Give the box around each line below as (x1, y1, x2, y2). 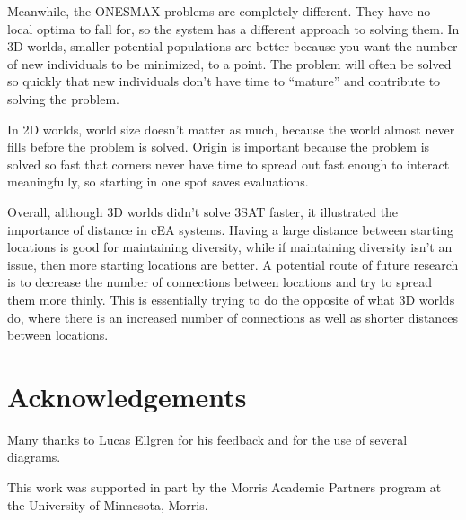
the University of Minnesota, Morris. (7, 495, 208, 514)
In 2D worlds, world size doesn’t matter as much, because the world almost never (7, 119, 455, 138)
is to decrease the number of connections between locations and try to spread (7, 273, 433, 291)
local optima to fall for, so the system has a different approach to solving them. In (7, 19, 460, 38)
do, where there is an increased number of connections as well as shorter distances (7, 308, 459, 326)
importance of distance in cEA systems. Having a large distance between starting (7, 220, 453, 238)
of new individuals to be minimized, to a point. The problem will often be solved (7, 54, 452, 73)
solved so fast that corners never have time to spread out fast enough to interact (7, 154, 450, 173)
